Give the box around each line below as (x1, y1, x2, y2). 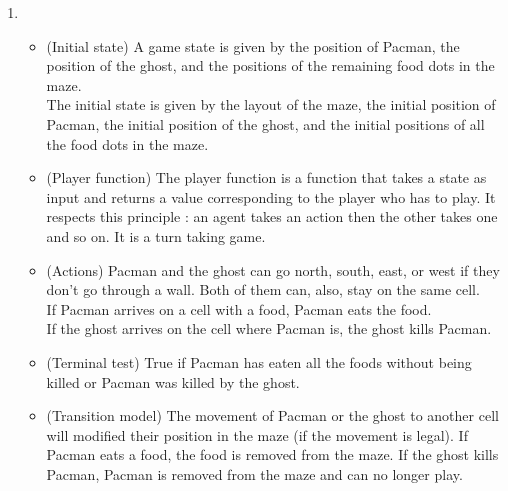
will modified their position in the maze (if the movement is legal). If (46, 424, 468, 445)
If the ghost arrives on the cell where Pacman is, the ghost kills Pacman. (46, 318, 492, 339)
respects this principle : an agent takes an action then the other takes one (46, 206, 498, 227)
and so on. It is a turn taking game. (46, 225, 266, 246)
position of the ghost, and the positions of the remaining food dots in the (46, 55, 495, 76)
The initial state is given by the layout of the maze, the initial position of (46, 94, 496, 115)
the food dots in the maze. (46, 133, 209, 154)
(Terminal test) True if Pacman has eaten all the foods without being (46, 351, 472, 372)
